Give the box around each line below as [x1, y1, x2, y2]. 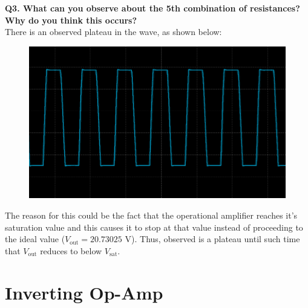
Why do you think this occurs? [5, 13, 137, 26]
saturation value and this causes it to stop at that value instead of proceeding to [5, 220, 303, 233]
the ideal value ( [5, 233, 65, 245]
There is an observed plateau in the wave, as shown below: [5, 25, 222, 38]
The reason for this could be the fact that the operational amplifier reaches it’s [5, 208, 298, 221]
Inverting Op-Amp [5, 280, 163, 304]
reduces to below [40, 244, 102, 257]
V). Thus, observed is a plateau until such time [125, 233, 300, 245]
